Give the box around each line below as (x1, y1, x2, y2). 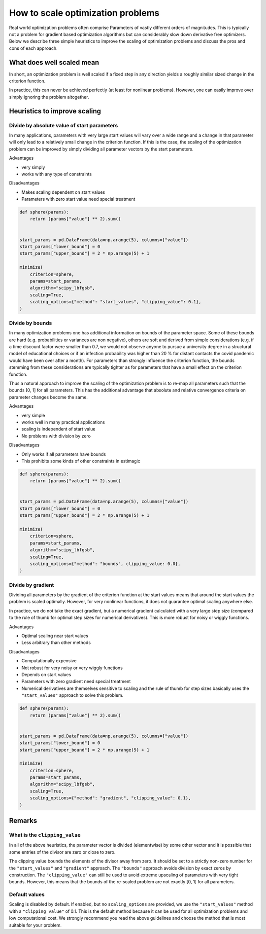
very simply (21, 164, 45, 170)
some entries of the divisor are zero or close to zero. (9, 849, 116, 855)
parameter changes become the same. (9, 394, 88, 400)
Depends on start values (21, 672, 71, 678)
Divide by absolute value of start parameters (9, 122, 118, 129)
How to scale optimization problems (9, 7, 160, 18)
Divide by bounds (9, 320, 52, 326)
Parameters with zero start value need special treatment (21, 196, 135, 202)
